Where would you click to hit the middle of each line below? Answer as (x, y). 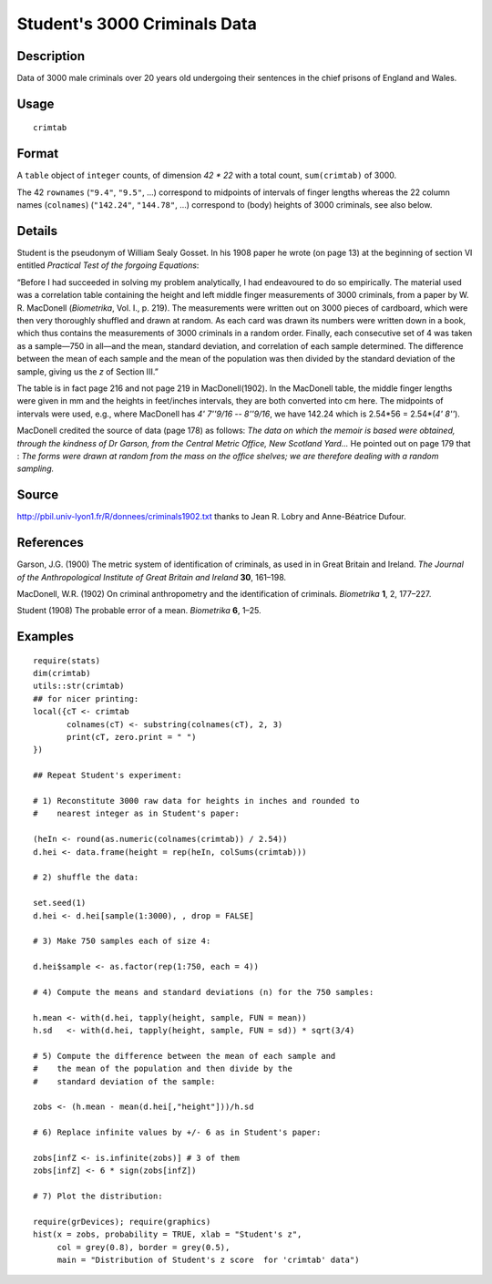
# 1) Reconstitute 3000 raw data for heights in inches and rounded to (196, 801)
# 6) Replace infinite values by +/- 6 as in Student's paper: (177, 1133)
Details (37, 231)
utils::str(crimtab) (79, 686)
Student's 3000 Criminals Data (137, 24)
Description (51, 56)
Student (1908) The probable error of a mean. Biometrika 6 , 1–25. (139, 611)
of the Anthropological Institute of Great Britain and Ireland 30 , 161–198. (152, 577)
